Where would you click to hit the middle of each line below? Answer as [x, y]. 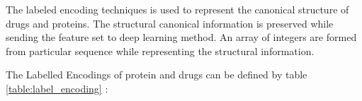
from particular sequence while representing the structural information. [160, 50]
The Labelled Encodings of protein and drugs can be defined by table [157, 75]
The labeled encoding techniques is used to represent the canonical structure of [177, 9]
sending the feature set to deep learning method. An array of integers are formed [181, 37]
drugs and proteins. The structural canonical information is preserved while [170, 23]
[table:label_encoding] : [57, 88]
